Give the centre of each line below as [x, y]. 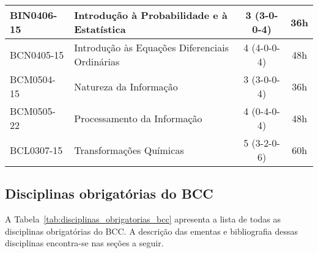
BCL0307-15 [36, 150]
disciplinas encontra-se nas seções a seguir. [84, 243]
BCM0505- [33, 111]
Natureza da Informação [126, 86]
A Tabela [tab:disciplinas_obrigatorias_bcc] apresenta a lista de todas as [143, 219]
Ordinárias [97, 61]
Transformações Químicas [129, 150]
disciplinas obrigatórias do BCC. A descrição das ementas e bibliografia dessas [151, 231]
